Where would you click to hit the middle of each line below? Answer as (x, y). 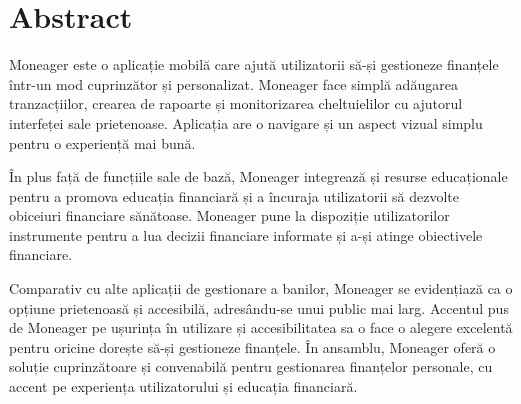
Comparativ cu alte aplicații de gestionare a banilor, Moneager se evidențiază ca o (261, 288)
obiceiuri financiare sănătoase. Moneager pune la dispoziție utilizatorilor (229, 215)
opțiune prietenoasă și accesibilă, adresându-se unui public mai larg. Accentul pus (259, 307)
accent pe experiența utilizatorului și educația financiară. (183, 386)
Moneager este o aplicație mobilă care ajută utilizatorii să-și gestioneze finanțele (254, 64)
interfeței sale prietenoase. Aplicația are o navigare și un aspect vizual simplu (246, 122)
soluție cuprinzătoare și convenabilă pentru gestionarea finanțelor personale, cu (251, 366)
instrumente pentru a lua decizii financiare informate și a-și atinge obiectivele (246, 234)
